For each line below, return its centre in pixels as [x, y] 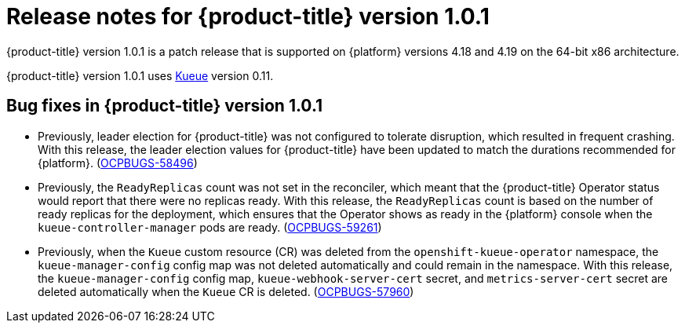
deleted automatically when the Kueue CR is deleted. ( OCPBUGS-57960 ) [226, 291]
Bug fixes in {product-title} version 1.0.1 [165, 106]
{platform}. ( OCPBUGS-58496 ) [118, 163]
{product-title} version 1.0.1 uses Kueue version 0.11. [140, 75]
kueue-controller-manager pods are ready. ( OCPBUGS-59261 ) [210, 227]
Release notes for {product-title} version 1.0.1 [248, 16]
